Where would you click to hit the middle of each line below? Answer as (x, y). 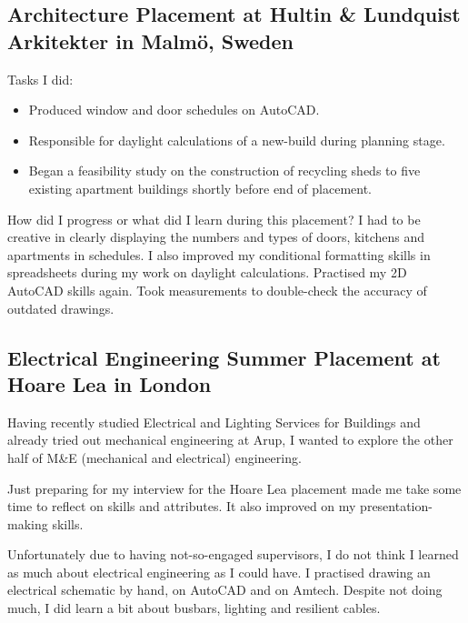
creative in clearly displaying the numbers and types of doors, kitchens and (216, 237)
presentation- (396, 506)
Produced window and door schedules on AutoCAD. (174, 110)
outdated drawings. (61, 308)
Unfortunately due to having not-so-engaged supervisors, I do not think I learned (233, 554)
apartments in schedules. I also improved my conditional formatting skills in (219, 254)
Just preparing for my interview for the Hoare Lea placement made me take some (234, 488)
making (28, 523)
